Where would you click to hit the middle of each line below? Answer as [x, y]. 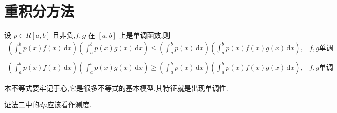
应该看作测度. [69, 105]
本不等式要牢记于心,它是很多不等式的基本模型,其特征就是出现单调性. [116, 88]
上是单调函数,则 [145, 35]
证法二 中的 [22, 105]
